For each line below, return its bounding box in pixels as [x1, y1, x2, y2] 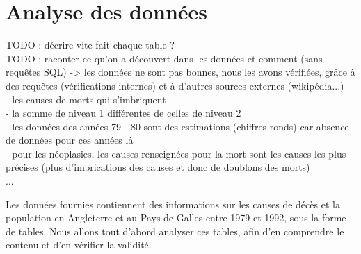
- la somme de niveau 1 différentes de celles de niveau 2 [6, 105, 241, 120]
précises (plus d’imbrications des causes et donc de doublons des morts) [6, 160, 310, 174]
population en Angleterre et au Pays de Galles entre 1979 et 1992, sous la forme [6, 210, 346, 225]
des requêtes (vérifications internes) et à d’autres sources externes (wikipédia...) [6, 78, 344, 92]
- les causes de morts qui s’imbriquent [6, 92, 166, 106]
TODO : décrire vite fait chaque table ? [6, 37, 175, 52]
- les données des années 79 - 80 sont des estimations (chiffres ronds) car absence [6, 119, 349, 133]
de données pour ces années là [6, 133, 134, 147]
